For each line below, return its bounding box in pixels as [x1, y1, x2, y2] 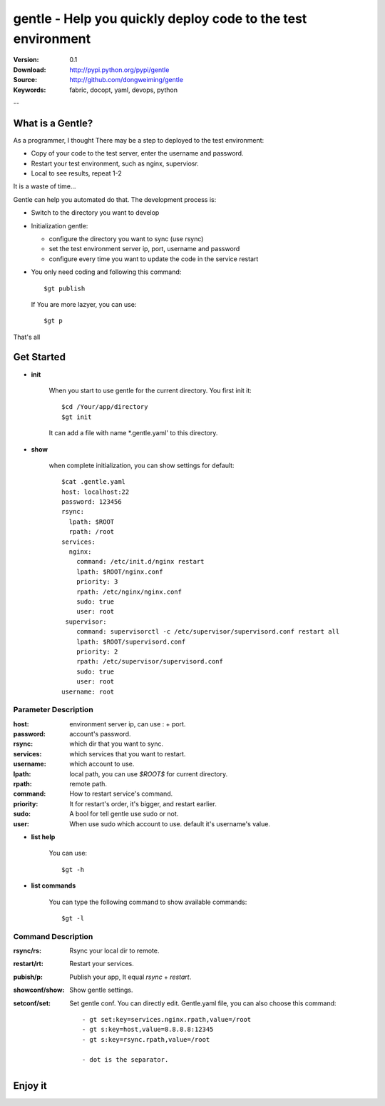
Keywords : [13, 86, 46, 94]
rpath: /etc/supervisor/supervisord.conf [76, 657, 224, 666]
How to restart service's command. [69, 789, 173, 798]
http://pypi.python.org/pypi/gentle [69, 65, 170, 74]
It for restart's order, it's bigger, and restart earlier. [69, 799, 217, 808]
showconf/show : [13, 985, 65, 995]
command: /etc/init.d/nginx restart [76, 557, 205, 566]
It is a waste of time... [13, 182, 76, 191]
